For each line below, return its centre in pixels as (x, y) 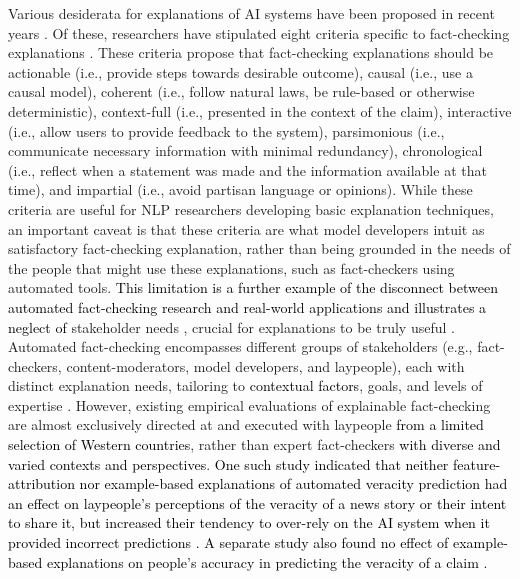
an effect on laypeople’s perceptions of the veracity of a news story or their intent (257, 502)
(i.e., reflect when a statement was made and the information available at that (247, 169)
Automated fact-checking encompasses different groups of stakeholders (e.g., (240, 346)
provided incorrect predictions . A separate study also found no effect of (228, 542)
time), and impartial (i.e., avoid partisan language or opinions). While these (240, 189)
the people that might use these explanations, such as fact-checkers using (231, 267)
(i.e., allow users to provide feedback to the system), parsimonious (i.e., (226, 130)
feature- (477, 463)
